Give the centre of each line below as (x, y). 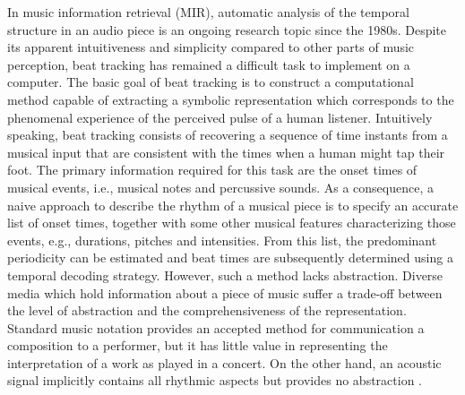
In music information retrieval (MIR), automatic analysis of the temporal (208, 12)
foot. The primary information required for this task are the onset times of (212, 170)
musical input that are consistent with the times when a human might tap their (226, 152)
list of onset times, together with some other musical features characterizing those (232, 223)
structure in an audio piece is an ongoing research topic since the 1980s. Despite (227, 29)
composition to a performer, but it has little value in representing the (198, 345)
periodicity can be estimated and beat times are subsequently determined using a (230, 258)
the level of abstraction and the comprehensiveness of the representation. (207, 310)
